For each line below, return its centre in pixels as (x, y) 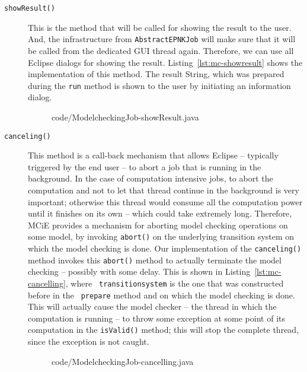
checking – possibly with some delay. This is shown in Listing (139, 271)
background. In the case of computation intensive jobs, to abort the (151, 178)
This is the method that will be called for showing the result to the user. (160, 27)
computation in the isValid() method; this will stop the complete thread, (164, 330)
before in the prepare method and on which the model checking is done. (162, 295)
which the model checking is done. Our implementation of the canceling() (165, 248)
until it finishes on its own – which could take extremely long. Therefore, (160, 213)
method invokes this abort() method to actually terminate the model (155, 260)
